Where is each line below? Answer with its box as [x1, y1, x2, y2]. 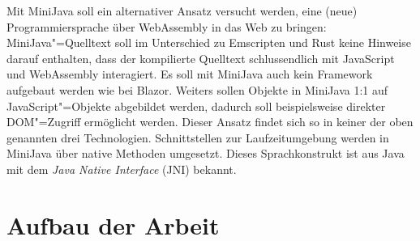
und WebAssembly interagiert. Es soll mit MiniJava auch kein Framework [6, 66, 373, 82]
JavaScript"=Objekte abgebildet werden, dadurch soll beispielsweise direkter [6, 97, 386, 114]
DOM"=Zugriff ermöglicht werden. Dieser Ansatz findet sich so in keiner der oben [6, 113, 414, 130]
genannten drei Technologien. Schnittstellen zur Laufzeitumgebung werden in [6, 129, 389, 146]
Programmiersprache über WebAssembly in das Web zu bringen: [6, 18, 327, 35]
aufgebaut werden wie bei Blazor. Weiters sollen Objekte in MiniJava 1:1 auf [6, 81, 388, 98]
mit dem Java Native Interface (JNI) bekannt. [6, 160, 237, 177]
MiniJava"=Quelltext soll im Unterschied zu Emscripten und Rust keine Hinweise [6, 34, 411, 51]
